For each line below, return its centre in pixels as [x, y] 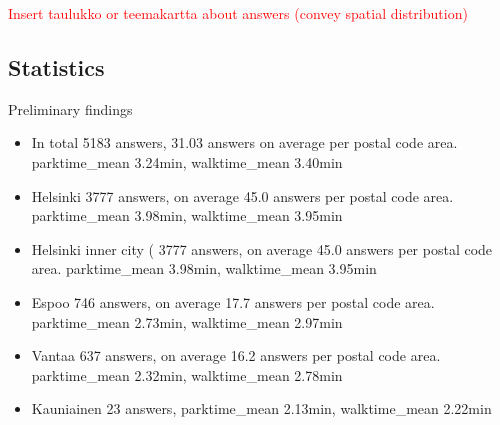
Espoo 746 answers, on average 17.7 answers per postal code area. [233, 301]
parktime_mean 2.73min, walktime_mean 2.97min [187, 321]
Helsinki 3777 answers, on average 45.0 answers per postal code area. [242, 195]
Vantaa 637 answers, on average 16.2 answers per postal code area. [236, 355]
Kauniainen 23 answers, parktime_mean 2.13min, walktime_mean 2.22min [261, 408]
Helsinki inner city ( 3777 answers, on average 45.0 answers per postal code [262, 248]
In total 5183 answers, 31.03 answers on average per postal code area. [244, 142]
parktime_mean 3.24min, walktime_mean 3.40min [187, 161]
